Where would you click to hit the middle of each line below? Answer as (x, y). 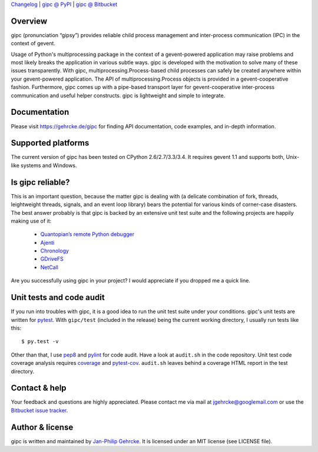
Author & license (42, 427)
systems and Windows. (49, 165)
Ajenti (47, 242)
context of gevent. (33, 44)
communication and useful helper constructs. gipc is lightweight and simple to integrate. (118, 95)
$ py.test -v (40, 342)
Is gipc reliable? (40, 182)
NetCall (49, 267)
